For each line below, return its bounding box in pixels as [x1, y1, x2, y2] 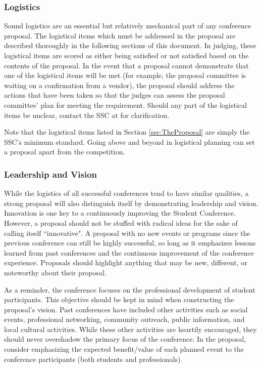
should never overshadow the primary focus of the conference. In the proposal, [4, 334, 246, 344]
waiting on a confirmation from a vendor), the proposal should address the [4, 79, 235, 90]
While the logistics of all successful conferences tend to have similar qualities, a [4, 188, 249, 198]
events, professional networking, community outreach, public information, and [4, 314, 245, 324]
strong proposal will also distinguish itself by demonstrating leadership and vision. [4, 197, 258, 208]
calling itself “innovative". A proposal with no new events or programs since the [4, 227, 250, 238]
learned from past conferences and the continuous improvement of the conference [4, 247, 254, 258]
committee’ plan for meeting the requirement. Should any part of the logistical [4, 99, 247, 110]
